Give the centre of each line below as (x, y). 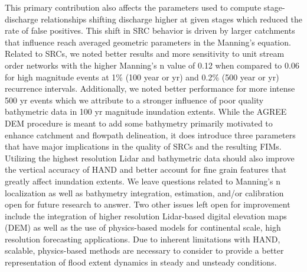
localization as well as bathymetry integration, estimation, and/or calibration (144, 192)
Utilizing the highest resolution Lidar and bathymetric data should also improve (150, 158)
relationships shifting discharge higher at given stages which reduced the (172, 19)
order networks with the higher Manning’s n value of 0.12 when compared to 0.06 (152, 65)
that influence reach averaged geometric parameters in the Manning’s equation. (148, 42)
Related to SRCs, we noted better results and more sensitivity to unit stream (145, 54)
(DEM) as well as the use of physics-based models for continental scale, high (143, 227)
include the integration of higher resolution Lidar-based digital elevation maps (146, 216)
